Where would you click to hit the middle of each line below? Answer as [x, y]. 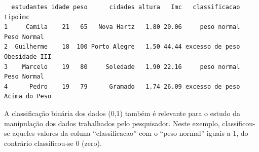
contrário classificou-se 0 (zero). [53, 143]
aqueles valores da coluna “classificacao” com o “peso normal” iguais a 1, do [130, 133]
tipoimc [17, 17]
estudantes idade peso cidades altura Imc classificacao [126, 7]
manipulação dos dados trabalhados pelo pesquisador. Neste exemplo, [112, 123]
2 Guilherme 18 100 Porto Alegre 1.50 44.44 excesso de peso [122, 47]
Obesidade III [28, 56]
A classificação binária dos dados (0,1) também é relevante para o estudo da [122, 113]
